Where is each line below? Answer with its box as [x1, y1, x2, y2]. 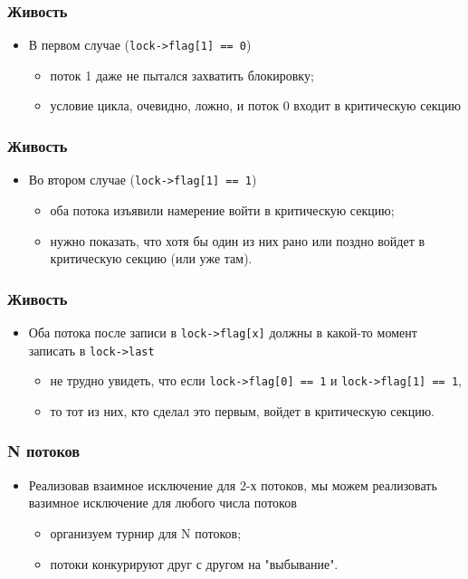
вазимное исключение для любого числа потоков [28, 493, 297, 512]
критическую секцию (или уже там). [50, 249, 253, 268]
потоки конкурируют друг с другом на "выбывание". [50, 554, 339, 573]
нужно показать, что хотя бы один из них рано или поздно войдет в [50, 231, 425, 250]
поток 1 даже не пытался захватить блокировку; [50, 65, 314, 84]
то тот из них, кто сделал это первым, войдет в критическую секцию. [50, 401, 435, 420]
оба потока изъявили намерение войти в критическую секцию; [50, 200, 395, 219]
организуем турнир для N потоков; [50, 523, 242, 542]
